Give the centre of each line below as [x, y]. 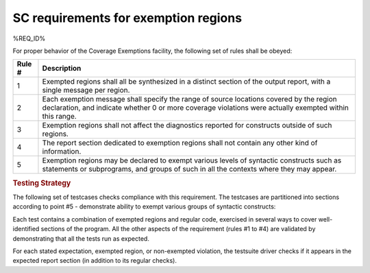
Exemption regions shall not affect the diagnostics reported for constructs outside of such [187, 126]
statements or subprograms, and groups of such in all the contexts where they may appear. [189, 169]
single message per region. [86, 91]
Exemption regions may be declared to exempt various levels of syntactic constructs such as [192, 161]
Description [62, 69]
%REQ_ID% [29, 38]
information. [62, 152]
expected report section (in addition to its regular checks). [95, 261]
